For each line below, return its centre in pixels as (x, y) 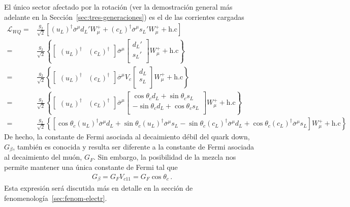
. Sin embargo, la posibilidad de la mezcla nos (165, 157)
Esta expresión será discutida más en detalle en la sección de (99, 188)
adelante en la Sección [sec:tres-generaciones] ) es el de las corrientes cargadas (124, 17)
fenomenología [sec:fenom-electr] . (56, 198)
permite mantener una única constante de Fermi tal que (91, 167)
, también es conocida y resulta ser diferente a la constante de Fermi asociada (134, 146)
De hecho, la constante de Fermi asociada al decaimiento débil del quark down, (127, 137)
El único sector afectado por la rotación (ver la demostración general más (118, 7)
